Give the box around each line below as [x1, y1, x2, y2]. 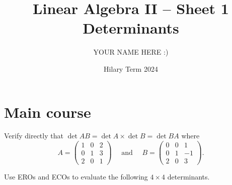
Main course [4, 101, 91, 122]
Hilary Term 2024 [104, 63, 158, 74]
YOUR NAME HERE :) [93, 47, 169, 57]
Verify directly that [4, 130, 63, 141]
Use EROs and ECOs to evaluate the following [4, 171, 148, 182]
